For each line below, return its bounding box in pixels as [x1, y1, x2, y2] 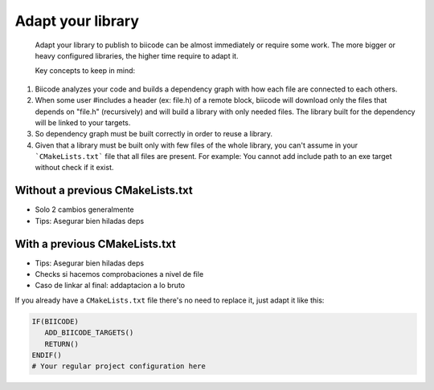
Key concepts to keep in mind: [35, 66, 136, 75]
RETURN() [44, 339, 80, 348]
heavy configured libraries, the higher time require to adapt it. [35, 51, 239, 60]
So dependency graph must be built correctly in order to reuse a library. [35, 129, 273, 139]
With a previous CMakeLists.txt [14, 237, 176, 250]
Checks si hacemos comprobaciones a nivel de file [35, 270, 204, 279]
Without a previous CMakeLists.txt [14, 184, 193, 197]
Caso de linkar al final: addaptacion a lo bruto [35, 281, 185, 290]
